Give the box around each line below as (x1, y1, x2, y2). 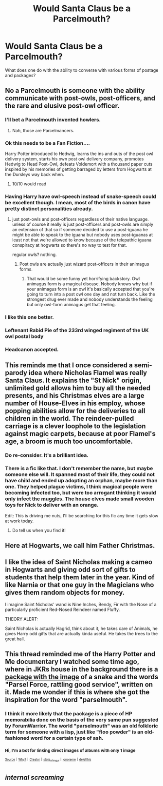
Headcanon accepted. (5, 346, 59, 353)
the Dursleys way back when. (5, 171, 64, 177)
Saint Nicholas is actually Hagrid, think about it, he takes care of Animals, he (5, 625, 158, 631)
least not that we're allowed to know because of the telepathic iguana (12, 237, 152, 243)
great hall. (5, 636, 25, 642)
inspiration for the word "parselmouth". (5, 696, 127, 704)
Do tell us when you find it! (12, 527, 66, 533)
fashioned (5, 735, 30, 742)
